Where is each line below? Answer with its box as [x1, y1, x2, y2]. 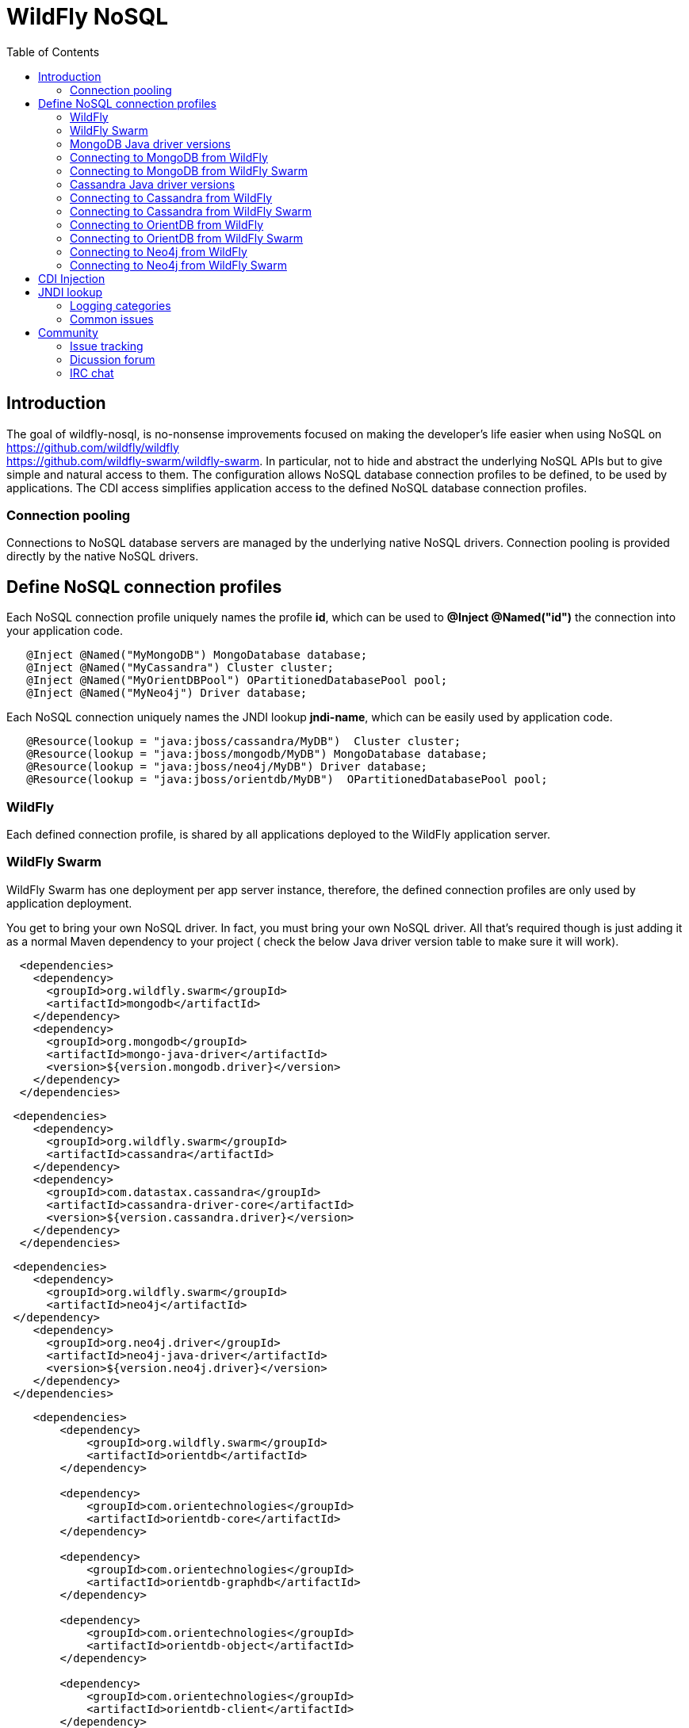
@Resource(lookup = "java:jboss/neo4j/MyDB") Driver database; [26, 760, 428, 774]
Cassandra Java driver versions [70, 177, 235, 191]
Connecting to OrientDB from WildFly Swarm [70, 231, 304, 245]
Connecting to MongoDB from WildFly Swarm [70, 163, 308, 178]
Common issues [70, 312, 154, 326]
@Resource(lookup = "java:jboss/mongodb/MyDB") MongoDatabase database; [26, 747, 488, 761]
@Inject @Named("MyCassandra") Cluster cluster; [26, 661, 335, 675]
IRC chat [70, 365, 114, 380]
